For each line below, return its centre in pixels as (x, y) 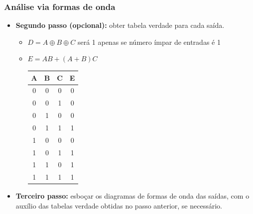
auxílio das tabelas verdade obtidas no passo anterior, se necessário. (119, 205)
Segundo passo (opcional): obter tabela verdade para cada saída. (120, 25)
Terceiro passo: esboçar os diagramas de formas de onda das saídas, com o (132, 196)
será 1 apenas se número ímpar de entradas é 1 (149, 42)
